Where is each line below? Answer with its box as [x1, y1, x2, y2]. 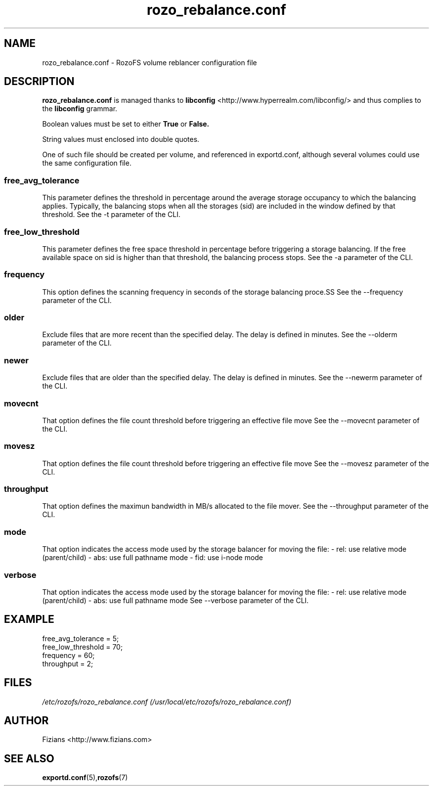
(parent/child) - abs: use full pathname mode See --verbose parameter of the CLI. [42, 596, 309, 605]
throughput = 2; [42, 659, 93, 668]
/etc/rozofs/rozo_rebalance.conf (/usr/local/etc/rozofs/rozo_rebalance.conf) [42, 697, 292, 706]
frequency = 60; [42, 651, 95, 659]
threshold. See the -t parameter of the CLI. [42, 210, 180, 219]
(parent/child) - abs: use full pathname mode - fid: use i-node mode [42, 553, 263, 562]
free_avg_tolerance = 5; [42, 634, 119, 643]
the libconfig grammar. [42, 104, 118, 113]
